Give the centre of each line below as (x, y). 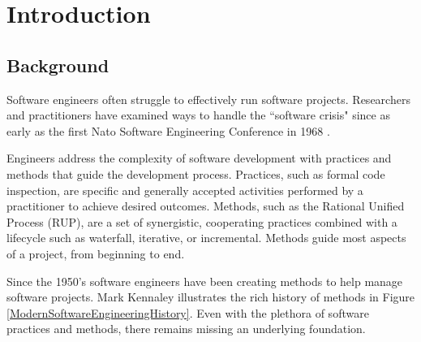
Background (58, 65)
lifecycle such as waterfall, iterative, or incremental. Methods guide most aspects (206, 238)
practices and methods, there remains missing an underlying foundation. (186, 329)
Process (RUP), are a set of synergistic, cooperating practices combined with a (202, 221)
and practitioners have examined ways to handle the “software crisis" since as (198, 115)
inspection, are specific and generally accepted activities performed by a (185, 190)
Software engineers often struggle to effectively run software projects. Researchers (208, 99)
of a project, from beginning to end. (96, 253)
